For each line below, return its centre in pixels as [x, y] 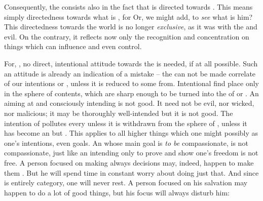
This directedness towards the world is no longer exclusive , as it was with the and [131, 27]
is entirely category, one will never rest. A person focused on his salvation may [126, 183]
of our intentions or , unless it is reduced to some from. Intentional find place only [131, 83]
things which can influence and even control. [73, 46]
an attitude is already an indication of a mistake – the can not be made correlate [130, 73]
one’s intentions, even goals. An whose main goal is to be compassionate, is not [126, 143]
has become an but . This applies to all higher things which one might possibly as [131, 133]
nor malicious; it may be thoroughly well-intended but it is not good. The [119, 113]
